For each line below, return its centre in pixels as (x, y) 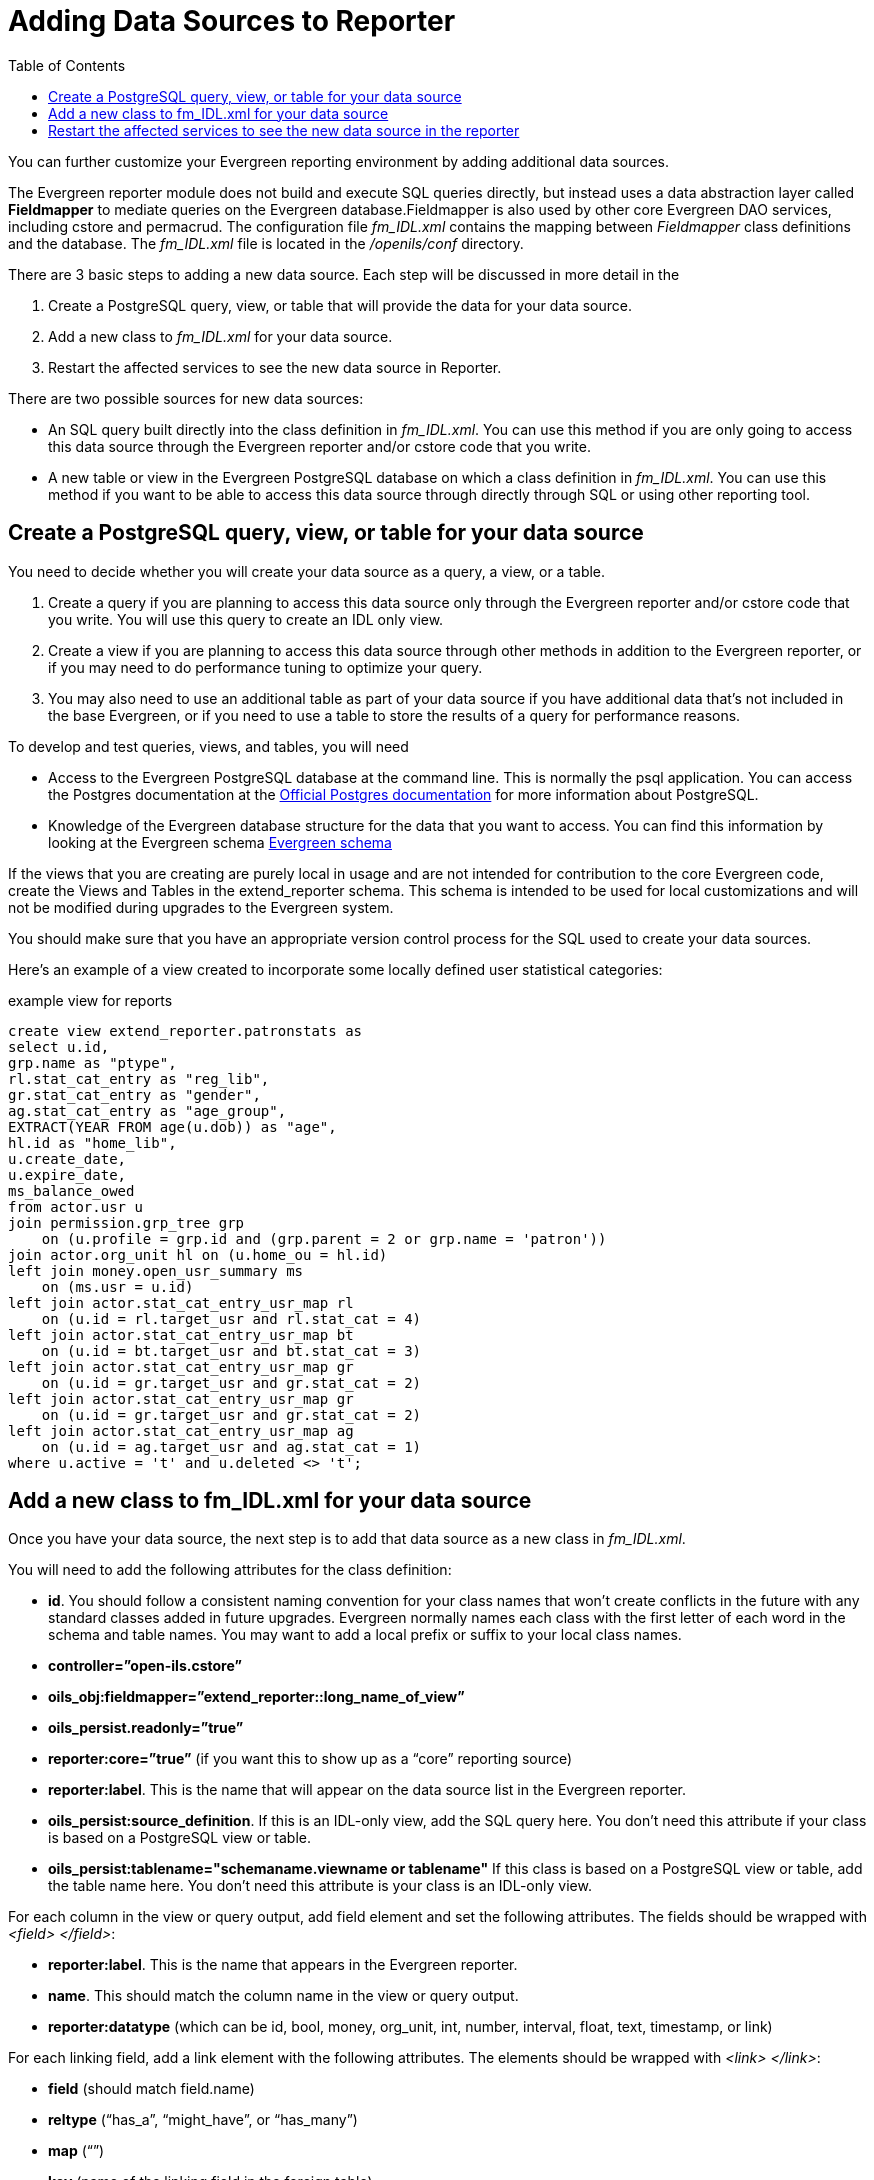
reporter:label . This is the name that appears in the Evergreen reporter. (283, 1965)
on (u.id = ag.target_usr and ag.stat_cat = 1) (231, 1446)
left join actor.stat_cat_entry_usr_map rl (181, 1302)
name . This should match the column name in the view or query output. (283, 1996)
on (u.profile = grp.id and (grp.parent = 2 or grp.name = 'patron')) (324, 1238)
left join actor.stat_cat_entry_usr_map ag (181, 1430)
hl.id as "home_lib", (92, 1142)
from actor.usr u (75, 1206)
